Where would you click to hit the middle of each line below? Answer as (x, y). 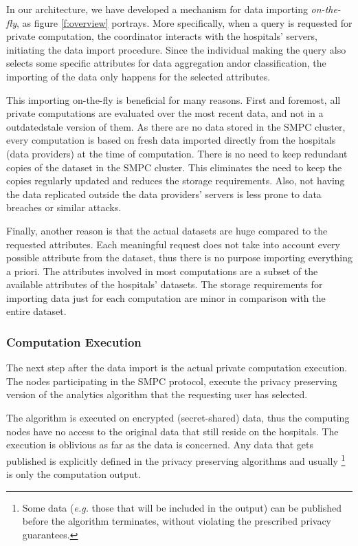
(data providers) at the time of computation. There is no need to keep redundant (177, 153)
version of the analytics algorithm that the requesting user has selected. (157, 394)
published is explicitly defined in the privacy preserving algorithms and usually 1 (176, 459)
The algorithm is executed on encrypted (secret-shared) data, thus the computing (178, 418)
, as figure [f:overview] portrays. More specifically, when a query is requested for (184, 22)
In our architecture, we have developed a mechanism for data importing (157, 9)
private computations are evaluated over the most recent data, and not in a (165, 113)
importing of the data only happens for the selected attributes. (138, 76)
